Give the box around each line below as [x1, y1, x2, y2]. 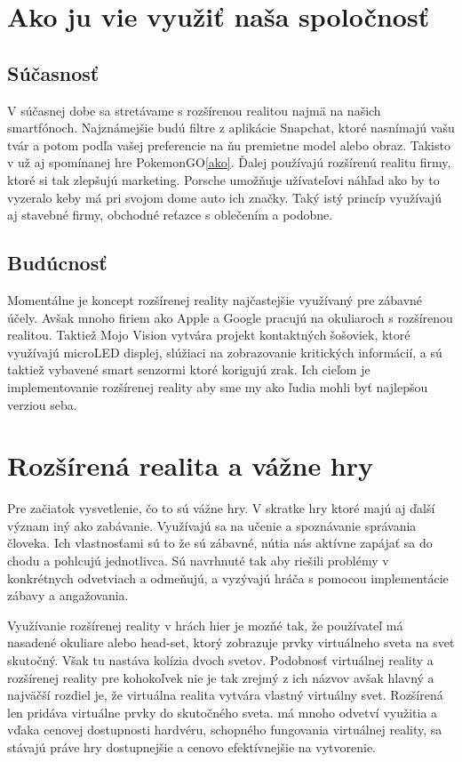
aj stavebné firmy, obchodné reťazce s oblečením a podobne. [7, 205, 333, 224]
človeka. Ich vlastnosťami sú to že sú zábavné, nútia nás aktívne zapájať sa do [7, 533, 433, 552]
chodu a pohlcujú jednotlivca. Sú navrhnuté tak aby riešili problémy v [7, 551, 389, 569]
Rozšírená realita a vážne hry [7, 447, 374, 484]
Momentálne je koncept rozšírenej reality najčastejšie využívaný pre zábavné [7, 290, 423, 309]
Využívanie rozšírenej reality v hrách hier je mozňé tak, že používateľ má [7, 615, 403, 634]
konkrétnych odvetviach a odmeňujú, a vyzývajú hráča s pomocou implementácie [7, 568, 449, 587]
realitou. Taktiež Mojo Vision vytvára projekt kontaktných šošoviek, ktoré [7, 325, 410, 344]
